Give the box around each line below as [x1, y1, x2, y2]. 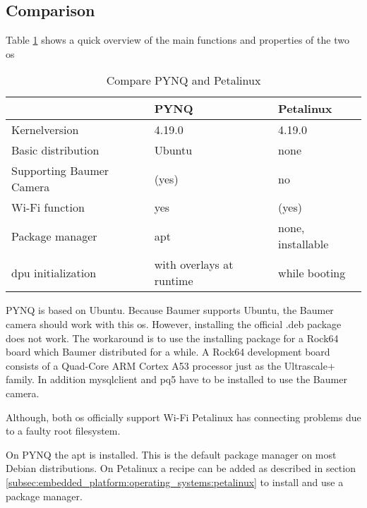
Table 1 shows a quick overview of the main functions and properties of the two [6, 32, 349, 47]
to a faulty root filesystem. [6, 423, 121, 438]
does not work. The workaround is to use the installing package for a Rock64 [6, 330, 339, 345]
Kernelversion [11, 121, 79, 138]
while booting [278, 264, 346, 281]
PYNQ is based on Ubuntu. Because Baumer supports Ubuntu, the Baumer [6, 303, 334, 317]
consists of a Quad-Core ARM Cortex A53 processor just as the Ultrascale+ [6, 358, 335, 373]
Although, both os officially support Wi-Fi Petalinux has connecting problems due [6, 409, 361, 424]
